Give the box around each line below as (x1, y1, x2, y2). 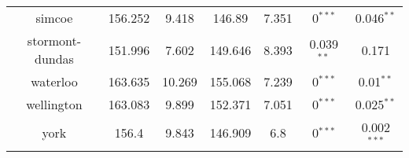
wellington (26, 95, 83, 113)
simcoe (35, 9, 73, 27)
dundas (34, 50, 74, 68)
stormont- (27, 31, 81, 50)
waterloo (31, 72, 78, 90)
